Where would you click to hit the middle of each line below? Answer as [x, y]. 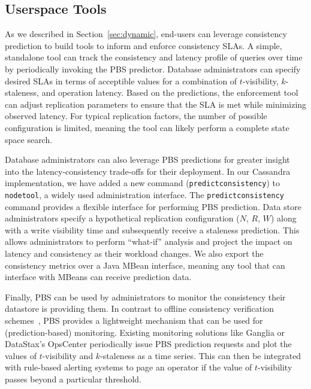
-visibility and [68, 355]
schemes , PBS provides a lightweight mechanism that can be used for [134, 320]
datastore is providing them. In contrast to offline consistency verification [139, 309]
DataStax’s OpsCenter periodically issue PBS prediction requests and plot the [148, 344]
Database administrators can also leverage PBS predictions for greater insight [147, 159]
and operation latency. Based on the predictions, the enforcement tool [170, 92]
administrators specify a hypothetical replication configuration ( [122, 218]
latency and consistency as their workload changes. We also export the [134, 253]
